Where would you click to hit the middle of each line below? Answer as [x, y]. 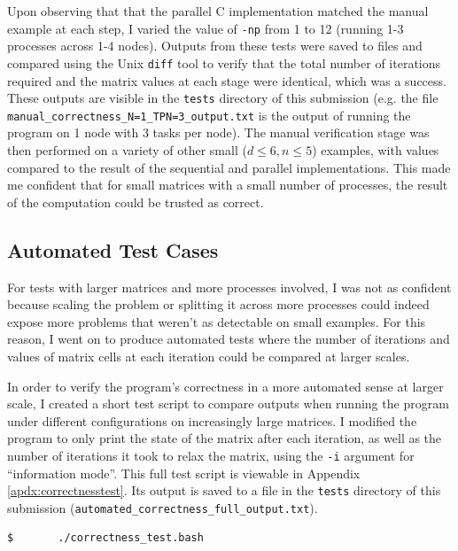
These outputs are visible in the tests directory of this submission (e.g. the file [223, 98]
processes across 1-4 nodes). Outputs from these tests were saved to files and [215, 46]
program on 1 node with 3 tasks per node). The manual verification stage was [218, 132]
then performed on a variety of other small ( [127, 150]
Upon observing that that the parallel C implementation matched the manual [218, 11]
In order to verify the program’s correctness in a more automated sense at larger [225, 386]
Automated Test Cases [113, 249]
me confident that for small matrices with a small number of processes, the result [228, 185]
